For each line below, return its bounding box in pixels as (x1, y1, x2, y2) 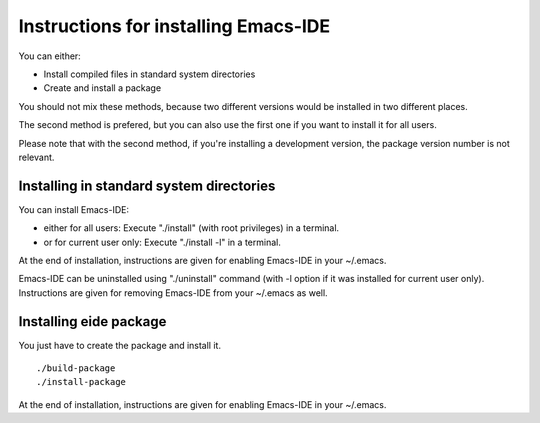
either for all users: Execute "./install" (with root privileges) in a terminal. (43, 222, 340, 234)
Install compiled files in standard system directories (43, 68, 256, 80)
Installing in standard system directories (18, 177, 276, 194)
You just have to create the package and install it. (18, 339, 222, 351)
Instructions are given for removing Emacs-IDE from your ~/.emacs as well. (18, 286, 329, 299)
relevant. (18, 151, 55, 163)
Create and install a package (43, 82, 162, 94)
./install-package (36, 376, 127, 388)
